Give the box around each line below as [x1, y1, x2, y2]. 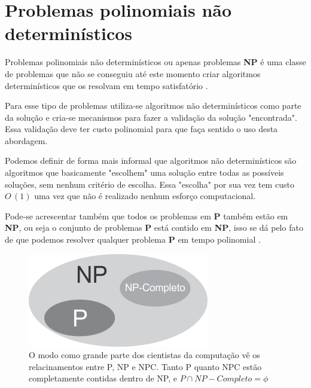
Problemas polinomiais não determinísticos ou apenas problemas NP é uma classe [5, 56, 306, 68]
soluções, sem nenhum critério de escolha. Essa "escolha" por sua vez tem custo [5, 178, 294, 190]
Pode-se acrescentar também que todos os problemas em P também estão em [5, 209, 288, 222]
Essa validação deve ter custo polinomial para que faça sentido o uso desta [5, 123, 278, 135]
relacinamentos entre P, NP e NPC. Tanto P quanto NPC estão [29, 360, 262, 372]
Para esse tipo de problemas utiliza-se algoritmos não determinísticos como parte [5, 99, 301, 112]
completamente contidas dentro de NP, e [29, 372, 178, 384]
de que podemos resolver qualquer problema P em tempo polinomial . [5, 233, 261, 246]
